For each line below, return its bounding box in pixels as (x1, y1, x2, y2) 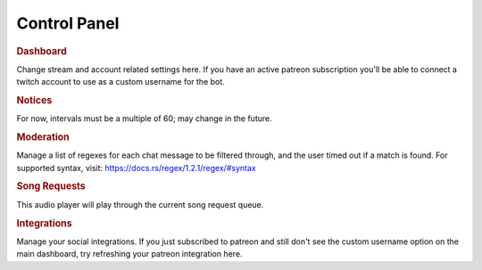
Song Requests (16, 180, 86, 192)
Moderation (16, 131, 71, 143)
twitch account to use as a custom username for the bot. (16, 77, 225, 87)
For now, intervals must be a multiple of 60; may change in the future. (16, 113, 272, 124)
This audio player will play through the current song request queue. (16, 199, 264, 209)
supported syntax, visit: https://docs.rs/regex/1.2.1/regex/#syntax (16, 162, 256, 173)
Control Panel (16, 13, 120, 33)
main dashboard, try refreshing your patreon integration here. (16, 249, 243, 259)
